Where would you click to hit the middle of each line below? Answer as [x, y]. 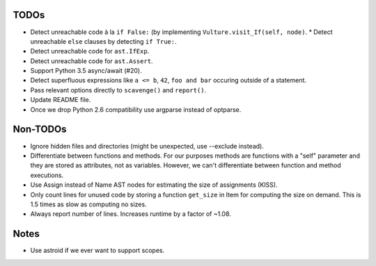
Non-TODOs [40, 130]
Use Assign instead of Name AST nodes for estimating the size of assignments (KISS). [154, 185]
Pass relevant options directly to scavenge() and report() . [118, 90]
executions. [47, 175]
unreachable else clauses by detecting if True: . [103, 41]
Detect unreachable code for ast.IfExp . [90, 51]
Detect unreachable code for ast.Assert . [92, 61]
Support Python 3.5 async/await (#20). [86, 71]
